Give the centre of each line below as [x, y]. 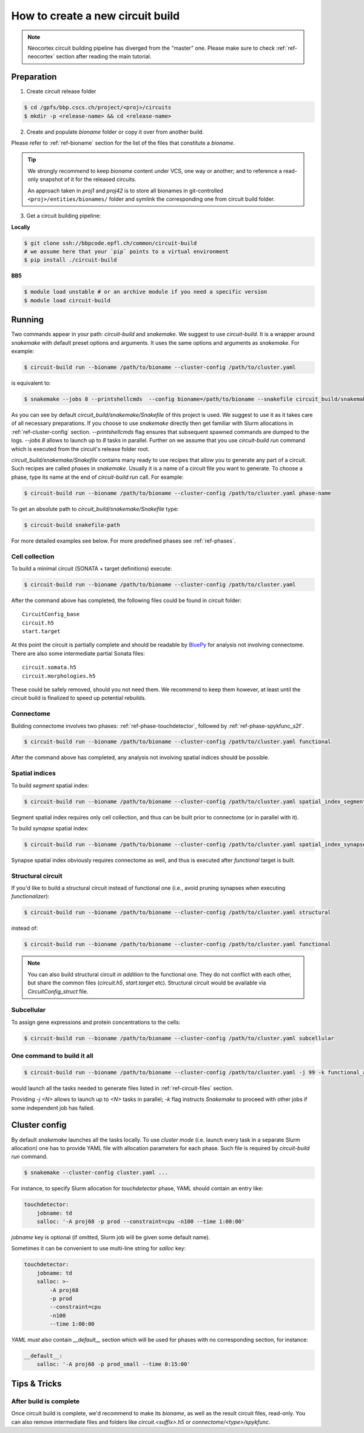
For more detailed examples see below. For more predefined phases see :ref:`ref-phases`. [123, 541]
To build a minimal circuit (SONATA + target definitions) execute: [92, 568]
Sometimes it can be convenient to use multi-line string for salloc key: [99, 1248]
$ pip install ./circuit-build [71, 260]
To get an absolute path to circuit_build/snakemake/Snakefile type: [95, 509]
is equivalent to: [31, 383]
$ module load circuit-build [67, 300]
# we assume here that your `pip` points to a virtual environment [126, 252]
